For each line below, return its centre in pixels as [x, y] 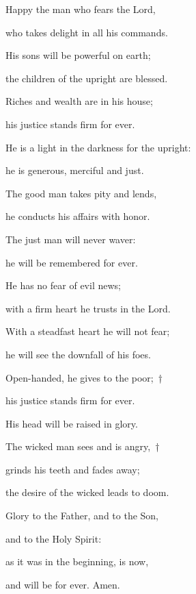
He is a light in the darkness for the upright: [98, 147]
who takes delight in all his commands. [87, 32]
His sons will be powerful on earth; [78, 55]
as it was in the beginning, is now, [77, 561]
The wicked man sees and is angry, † [83, 446]
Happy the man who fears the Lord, [81, 9]
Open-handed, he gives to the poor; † [84, 377]
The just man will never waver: [71, 239]
